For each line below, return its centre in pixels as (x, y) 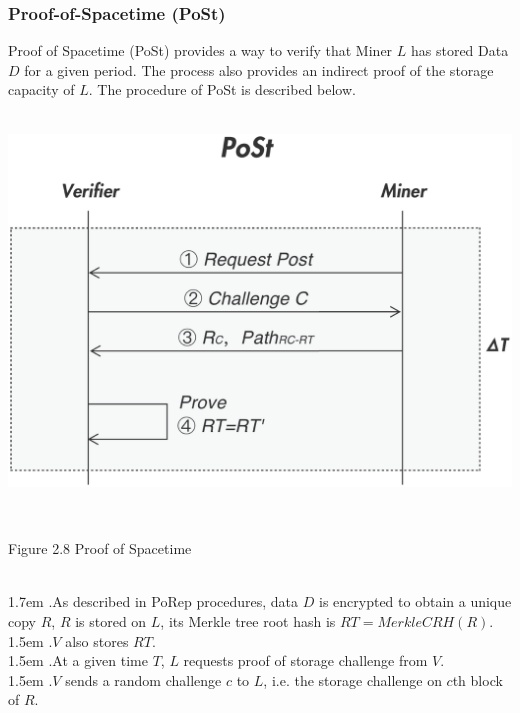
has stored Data (459, 50)
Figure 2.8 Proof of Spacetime (100, 548)
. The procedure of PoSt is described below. (222, 89)
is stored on (111, 620)
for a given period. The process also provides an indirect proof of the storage (259, 69)
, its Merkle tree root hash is (248, 620)
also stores (97, 640)
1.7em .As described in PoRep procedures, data (153, 601)
